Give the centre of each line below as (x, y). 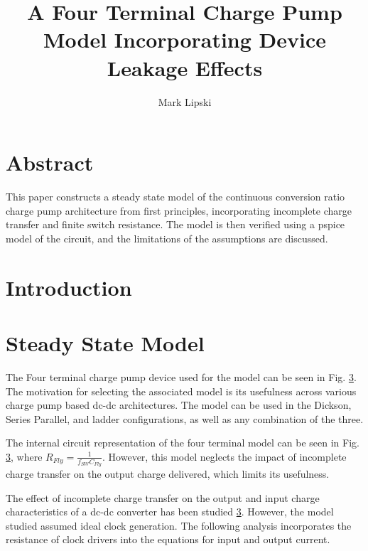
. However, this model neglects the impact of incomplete (224, 456)
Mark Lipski (185, 101)
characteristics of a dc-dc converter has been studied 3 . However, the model (170, 512)
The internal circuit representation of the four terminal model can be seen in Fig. (183, 443)
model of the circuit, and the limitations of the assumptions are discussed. (167, 238)
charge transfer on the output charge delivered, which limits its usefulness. (168, 474)
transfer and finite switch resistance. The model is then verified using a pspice (175, 224)
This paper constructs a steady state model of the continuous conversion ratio (175, 197)
